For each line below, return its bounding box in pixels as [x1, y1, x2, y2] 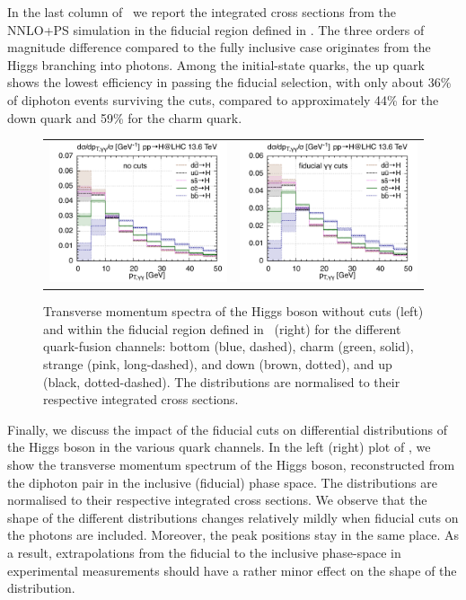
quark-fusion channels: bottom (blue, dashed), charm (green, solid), [43, 337, 414, 356]
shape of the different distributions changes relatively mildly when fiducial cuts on [7, 507, 459, 526]
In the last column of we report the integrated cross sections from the [7, 3, 396, 21]
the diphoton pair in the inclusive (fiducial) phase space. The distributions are [7, 472, 437, 491]
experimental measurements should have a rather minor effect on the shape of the [7, 560, 457, 579]
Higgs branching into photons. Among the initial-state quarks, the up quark [7, 55, 425, 74]
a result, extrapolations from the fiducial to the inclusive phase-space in [7, 543, 401, 561]
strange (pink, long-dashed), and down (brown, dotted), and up [43, 355, 392, 374]
